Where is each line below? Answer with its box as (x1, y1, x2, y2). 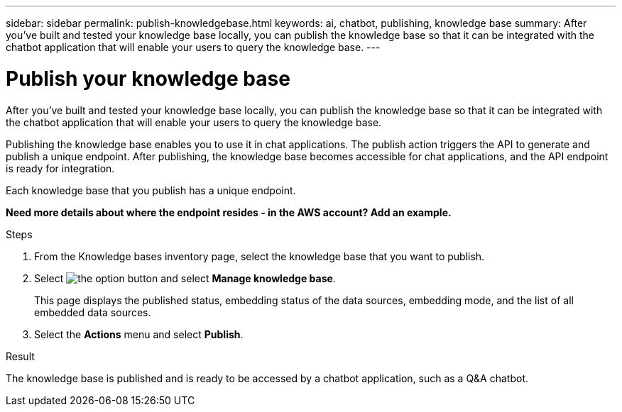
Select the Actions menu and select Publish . (34, 328, 244, 340)
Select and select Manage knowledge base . (34, 272, 336, 284)
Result (6, 350, 35, 362)
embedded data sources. (34, 306, 151, 318)
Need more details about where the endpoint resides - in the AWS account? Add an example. (6, 206, 452, 218)
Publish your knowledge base (6, 66, 290, 91)
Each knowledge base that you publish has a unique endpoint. (6, 184, 296, 196)
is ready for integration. (6, 162, 115, 174)
